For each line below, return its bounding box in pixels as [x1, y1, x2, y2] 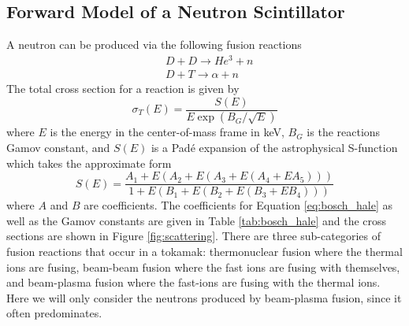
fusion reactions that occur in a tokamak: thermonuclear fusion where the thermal [6, 243, 403, 260]
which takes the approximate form [6, 154, 172, 171]
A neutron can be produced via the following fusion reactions [6, 36, 302, 53]
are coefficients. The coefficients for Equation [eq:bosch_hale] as [84, 197, 392, 213]
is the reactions [307, 124, 381, 140]
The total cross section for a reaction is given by [6, 80, 240, 96]
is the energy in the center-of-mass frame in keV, [50, 124, 284, 140]
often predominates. [6, 305, 102, 321]
